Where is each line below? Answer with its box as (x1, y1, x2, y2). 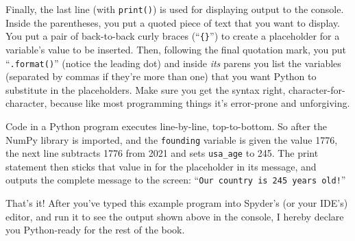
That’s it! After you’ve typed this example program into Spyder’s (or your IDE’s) (5, 196, 348, 210)
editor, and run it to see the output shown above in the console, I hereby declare (5, 209, 344, 223)
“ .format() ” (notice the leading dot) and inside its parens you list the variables (5, 55, 341, 70)
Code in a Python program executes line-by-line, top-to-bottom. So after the (5, 118, 328, 133)
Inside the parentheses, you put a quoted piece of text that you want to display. (5, 15, 341, 29)
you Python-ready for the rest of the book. (5, 223, 185, 237)
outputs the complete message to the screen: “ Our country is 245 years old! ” (5, 173, 346, 187)
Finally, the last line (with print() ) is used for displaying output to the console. (5, 2, 344, 16)
